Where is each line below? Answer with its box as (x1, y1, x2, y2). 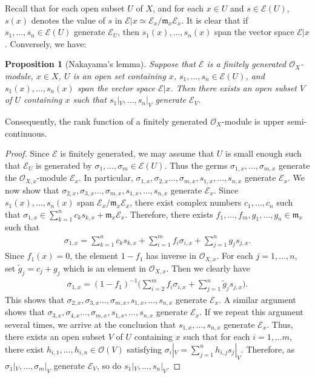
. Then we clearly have (166, 261, 250, 274)
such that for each (183, 330, 250, 343)
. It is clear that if (181, 13, 248, 26)
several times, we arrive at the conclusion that (5, 318, 176, 330)
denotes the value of (31, 13, 105, 26)
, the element (70, 249, 118, 262)
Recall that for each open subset (5, 2, 125, 14)
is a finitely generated (207, 57, 287, 70)
